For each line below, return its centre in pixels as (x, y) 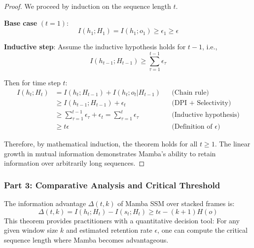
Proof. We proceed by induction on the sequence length (88, 6)
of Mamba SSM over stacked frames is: (176, 203)
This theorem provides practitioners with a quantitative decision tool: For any (122, 220)
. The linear (233, 143)
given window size (31, 230)
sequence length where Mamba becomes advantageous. (86, 239)
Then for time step (32, 82)
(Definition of (192, 126)
